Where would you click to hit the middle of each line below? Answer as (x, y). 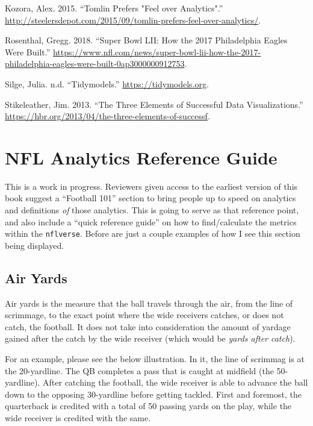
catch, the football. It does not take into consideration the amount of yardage (148, 326)
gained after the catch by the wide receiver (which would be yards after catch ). (150, 338)
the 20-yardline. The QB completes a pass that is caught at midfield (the (139, 370)
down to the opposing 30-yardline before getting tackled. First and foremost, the (153, 394)
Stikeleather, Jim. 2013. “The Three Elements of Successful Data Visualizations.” (154, 104)
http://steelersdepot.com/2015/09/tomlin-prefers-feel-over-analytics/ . (133, 20)
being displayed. (35, 245)
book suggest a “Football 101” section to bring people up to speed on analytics (150, 198)
